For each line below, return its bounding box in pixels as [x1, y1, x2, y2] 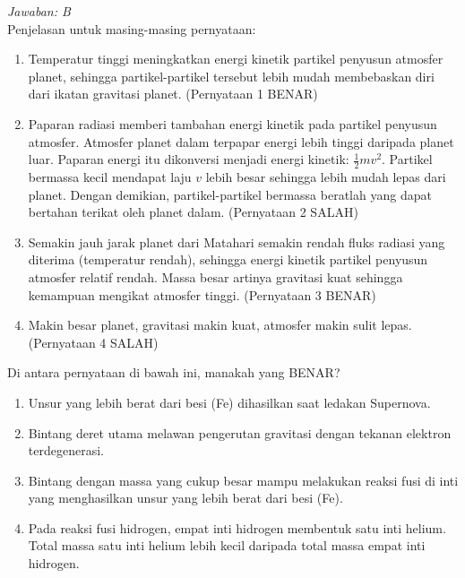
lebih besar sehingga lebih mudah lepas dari [205, 167, 446, 185]
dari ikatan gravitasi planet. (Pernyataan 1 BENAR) [28, 84, 318, 103]
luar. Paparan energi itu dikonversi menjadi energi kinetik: [28, 150, 349, 168]
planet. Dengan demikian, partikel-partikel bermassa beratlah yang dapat [28, 185, 432, 203]
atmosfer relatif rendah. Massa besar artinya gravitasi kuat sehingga [28, 267, 403, 286]
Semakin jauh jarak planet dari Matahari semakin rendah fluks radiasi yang [28, 232, 445, 251]
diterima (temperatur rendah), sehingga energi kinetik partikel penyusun [28, 250, 428, 269]
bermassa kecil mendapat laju [28, 167, 192, 185]
